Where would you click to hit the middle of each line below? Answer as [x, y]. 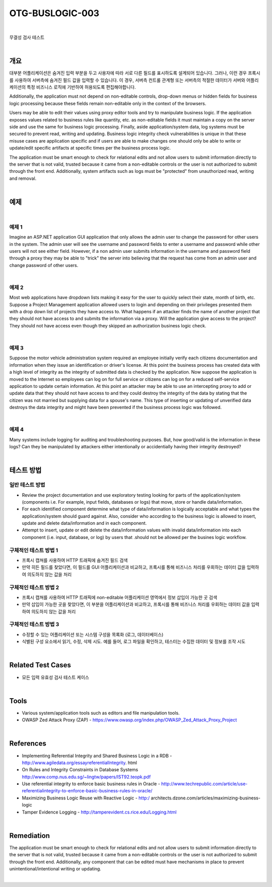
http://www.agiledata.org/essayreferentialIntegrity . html [79, 763]
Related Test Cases [40, 665]
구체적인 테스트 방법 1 [34, 550]
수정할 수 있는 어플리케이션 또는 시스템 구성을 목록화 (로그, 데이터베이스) [93, 634]
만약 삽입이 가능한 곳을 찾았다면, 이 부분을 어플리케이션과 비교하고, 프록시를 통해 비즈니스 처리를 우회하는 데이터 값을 [136, 604]
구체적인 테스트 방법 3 [34, 625]
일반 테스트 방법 [27, 485]
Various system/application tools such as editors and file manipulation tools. [101, 713]
